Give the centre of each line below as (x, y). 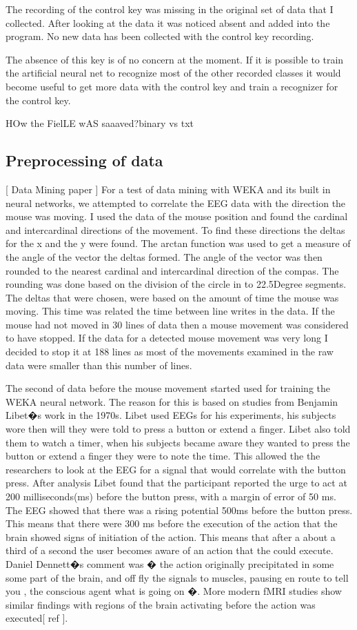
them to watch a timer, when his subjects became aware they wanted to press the (178, 442)
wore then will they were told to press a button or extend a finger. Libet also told (178, 429)
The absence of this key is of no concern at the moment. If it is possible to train (175, 59)
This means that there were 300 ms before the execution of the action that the (172, 523)
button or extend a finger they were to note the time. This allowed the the (163, 456)
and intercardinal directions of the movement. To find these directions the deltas (175, 229)
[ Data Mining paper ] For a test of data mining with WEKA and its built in (168, 189)
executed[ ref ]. (37, 618)
